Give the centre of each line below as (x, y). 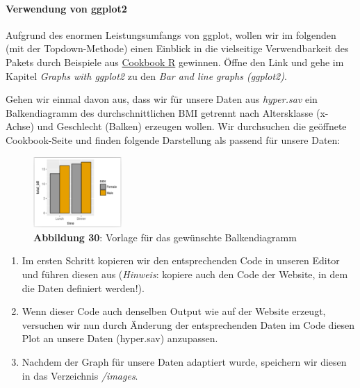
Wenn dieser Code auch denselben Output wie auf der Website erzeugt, (174, 311)
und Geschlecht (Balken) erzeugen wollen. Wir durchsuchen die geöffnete (192, 126)
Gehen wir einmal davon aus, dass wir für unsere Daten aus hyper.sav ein (162, 99)
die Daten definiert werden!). (83, 288)
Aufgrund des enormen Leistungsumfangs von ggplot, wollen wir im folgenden (171, 34)
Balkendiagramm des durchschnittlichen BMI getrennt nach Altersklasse (159, 112)
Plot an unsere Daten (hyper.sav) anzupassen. (120, 338)
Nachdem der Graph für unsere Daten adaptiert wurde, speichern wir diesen (184, 362)
